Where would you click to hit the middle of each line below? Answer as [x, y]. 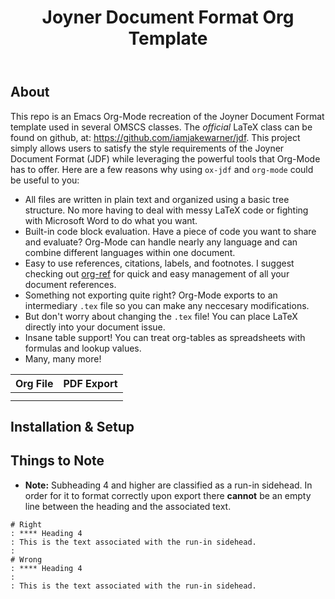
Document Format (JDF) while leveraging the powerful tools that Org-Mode [165, 158]
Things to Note [57, 461]
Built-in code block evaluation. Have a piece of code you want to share [170, 231]
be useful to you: [45, 180]
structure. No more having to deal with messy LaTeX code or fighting [166, 210]
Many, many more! [63, 358]
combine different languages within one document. [130, 252]
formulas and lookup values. [83, 348]
